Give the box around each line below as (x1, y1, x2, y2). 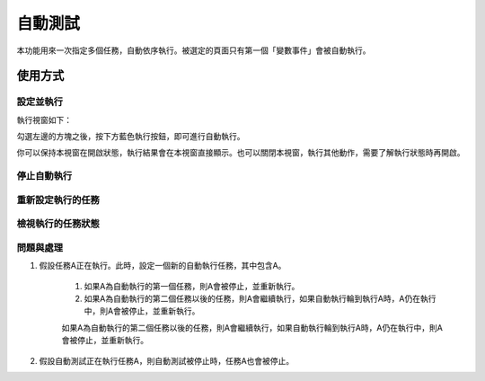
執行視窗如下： (16, 114, 72, 125)
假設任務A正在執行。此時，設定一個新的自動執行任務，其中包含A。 (39, 261, 287, 271)
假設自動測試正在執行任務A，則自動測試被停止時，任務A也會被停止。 (39, 355, 295, 366)
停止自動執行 (16, 170, 73, 182)
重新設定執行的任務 (16, 193, 101, 206)
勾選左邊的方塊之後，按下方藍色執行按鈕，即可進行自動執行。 (16, 131, 245, 142)
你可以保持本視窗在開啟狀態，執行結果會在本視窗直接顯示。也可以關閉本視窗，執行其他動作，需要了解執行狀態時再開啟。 (16, 147, 465, 158)
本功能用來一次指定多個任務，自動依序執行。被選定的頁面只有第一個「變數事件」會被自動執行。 (16, 45, 371, 56)
